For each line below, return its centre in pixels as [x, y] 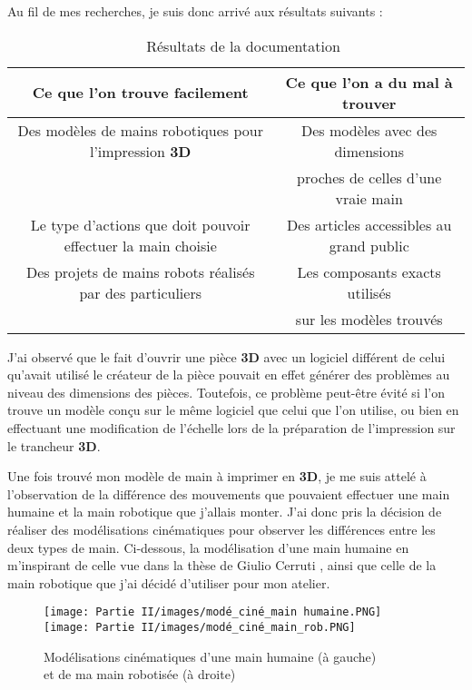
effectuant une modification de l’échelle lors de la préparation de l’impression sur [231, 427]
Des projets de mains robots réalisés [140, 271]
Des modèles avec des [369, 130]
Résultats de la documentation [243, 45]
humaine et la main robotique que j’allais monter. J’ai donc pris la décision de [225, 512]
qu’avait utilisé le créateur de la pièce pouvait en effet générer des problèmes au [229, 375]
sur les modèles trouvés [369, 319]
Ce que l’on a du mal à [369, 82]
